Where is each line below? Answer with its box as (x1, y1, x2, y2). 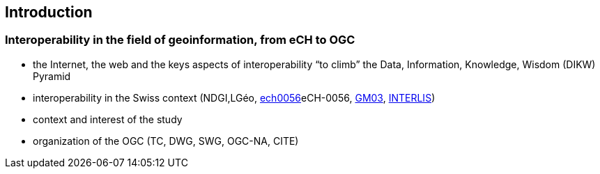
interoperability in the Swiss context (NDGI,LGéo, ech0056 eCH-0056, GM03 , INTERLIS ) (33, 91, 436, 104)
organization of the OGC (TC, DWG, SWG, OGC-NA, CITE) (33, 134, 299, 147)
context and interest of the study (33, 113, 183, 125)
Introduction (5, 3, 93, 21)
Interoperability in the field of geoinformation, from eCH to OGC (5, 33, 355, 47)
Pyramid (33, 70, 71, 82)
